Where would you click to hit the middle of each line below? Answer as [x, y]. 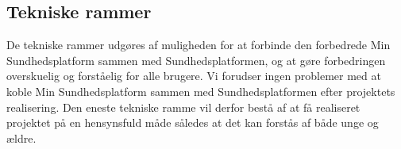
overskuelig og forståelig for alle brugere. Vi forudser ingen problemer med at [194, 76]
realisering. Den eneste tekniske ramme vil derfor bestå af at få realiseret [183, 107]
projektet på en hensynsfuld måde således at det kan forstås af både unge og [193, 122]
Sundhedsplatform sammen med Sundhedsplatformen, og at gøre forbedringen [196, 60]
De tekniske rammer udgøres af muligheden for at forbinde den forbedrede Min [199, 45]
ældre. [21, 138]
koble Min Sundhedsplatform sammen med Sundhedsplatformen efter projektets [201, 91]
